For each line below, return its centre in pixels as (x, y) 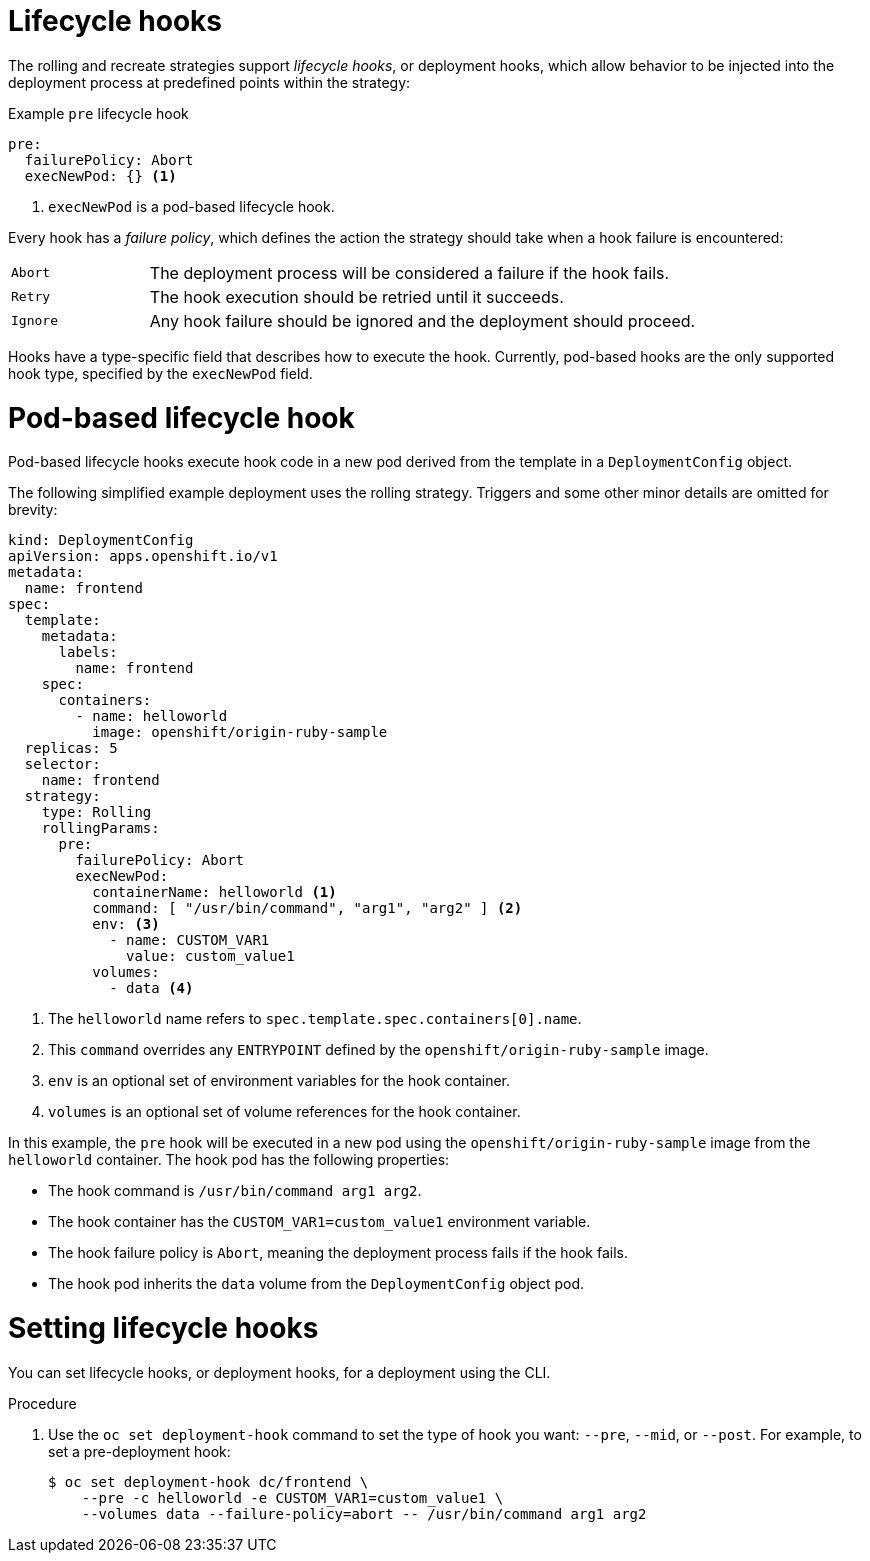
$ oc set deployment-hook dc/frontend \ (208, 1481)
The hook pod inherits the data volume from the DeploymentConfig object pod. (316, 1284)
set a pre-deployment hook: (139, 1451)
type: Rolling (96, 812)
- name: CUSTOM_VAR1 (189, 940)
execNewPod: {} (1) (100, 175)
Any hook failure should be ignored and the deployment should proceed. (422, 320)
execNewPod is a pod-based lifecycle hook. (191, 206)
